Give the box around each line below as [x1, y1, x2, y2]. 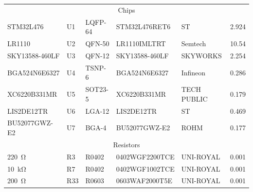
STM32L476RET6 [116, 21, 171, 32]
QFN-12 [85, 50, 109, 60]
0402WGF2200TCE [116, 151, 175, 161]
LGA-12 [85, 105, 109, 116]
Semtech [181, 38, 206, 49]
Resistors [113, 139, 140, 149]
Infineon [181, 67, 206, 77]
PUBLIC [181, 93, 208, 104]
